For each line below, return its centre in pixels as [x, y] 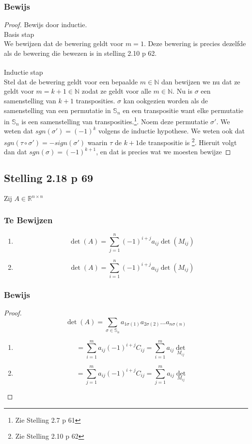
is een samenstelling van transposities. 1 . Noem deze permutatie [115, 121]
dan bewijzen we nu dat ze [201, 81]
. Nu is [183, 91]
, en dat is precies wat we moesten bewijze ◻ [164, 152]
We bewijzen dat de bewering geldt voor [64, 43]
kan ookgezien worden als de [166, 100]
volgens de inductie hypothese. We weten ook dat [172, 131]
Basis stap [19, 34]
